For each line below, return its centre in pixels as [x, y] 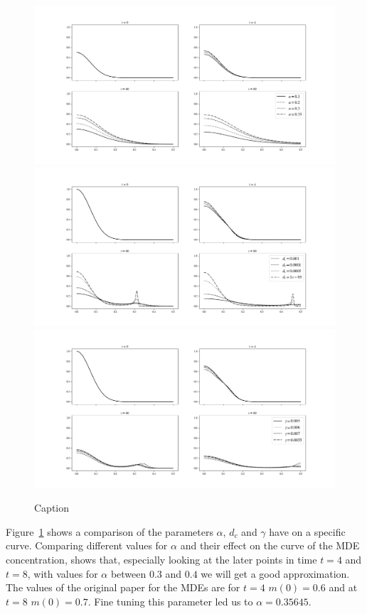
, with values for [63, 573]
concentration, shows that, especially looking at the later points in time [161, 560]
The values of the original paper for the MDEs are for [123, 587]
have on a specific [307, 531]
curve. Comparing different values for [87, 545]
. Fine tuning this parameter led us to [170, 601]
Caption [52, 508]
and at [343, 587]
